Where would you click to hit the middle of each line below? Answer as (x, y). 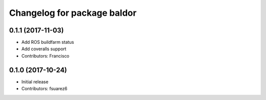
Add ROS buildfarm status (48, 42)
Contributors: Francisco (46, 56)
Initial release (35, 82)
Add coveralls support (44, 49)
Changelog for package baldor (73, 13)
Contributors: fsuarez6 (44, 89)
